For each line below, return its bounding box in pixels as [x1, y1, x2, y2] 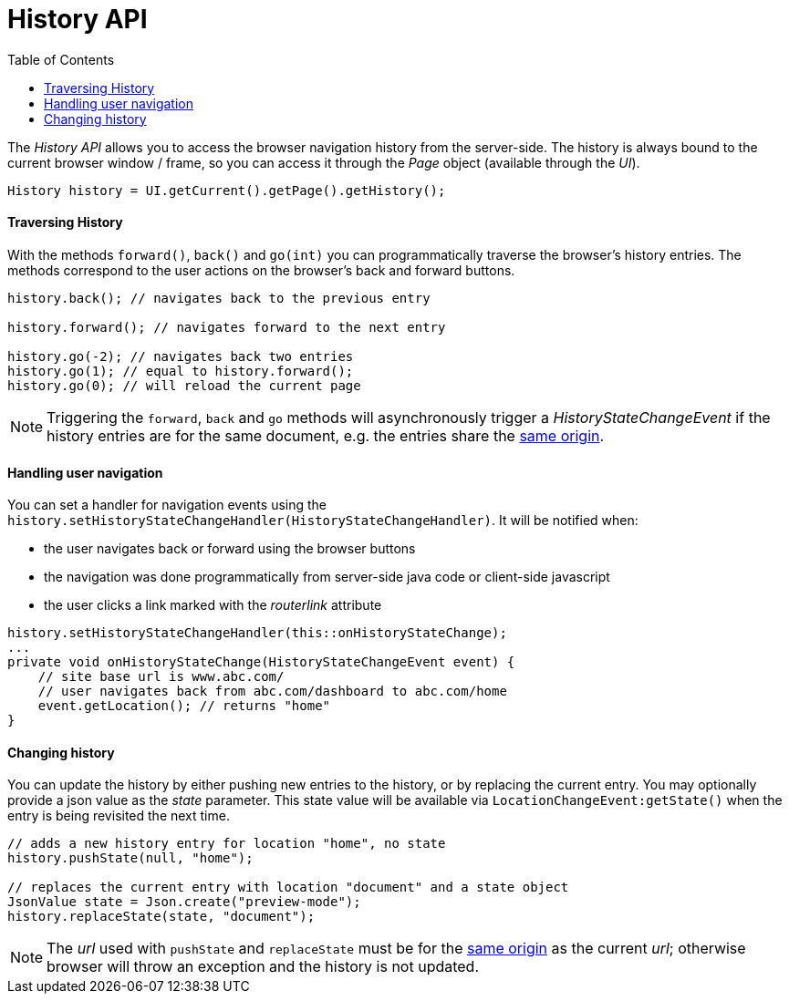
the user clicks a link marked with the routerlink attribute [44, 597, 382, 614]
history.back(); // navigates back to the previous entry [7, 290, 431, 305]
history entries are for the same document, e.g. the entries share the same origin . [47, 426, 605, 445]
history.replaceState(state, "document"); [7, 909, 316, 924]
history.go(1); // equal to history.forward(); [7, 363, 354, 378]
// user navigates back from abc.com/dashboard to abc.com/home [37, 684, 507, 699]
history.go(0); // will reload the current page [7, 377, 361, 393]
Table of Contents [7, 51, 115, 67]
